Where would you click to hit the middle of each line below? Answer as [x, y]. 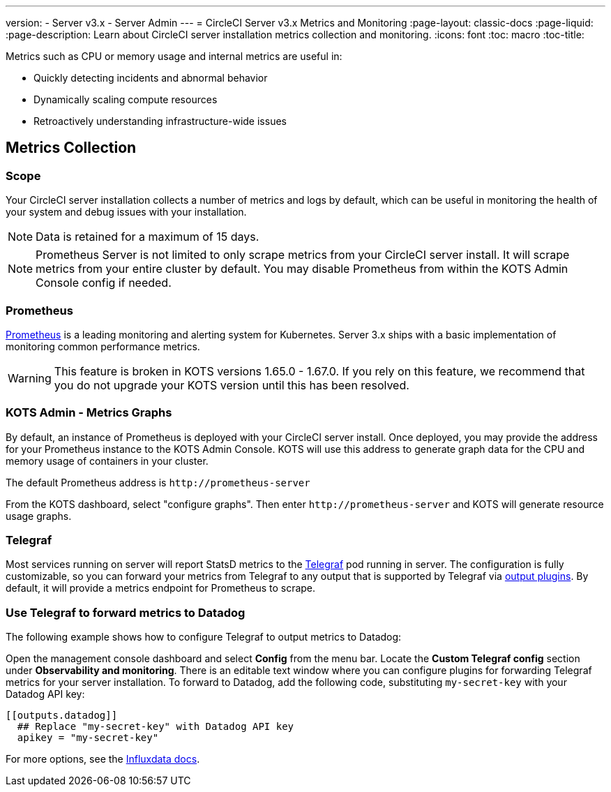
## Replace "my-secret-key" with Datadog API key [156, 727]
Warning [30, 378]
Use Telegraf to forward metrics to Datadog [126, 612]
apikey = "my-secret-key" [88, 738]
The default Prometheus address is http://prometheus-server [158, 482]
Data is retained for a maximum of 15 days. [148, 237]
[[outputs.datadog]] [62, 716]
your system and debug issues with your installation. [126, 212]
